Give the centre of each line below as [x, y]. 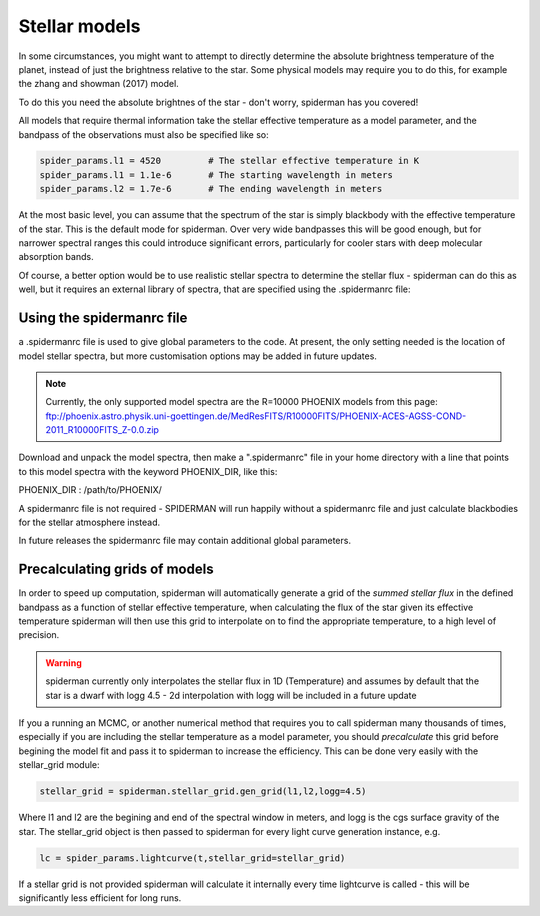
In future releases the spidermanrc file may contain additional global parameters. [185, 541]
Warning [63, 662]
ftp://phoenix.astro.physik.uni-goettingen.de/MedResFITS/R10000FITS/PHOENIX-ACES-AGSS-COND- [256, 416]
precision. [39, 635]
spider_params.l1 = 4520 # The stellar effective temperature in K [229, 161]
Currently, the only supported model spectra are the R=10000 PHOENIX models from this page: [242, 402]
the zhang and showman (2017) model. [98, 84]
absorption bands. [56, 257]
